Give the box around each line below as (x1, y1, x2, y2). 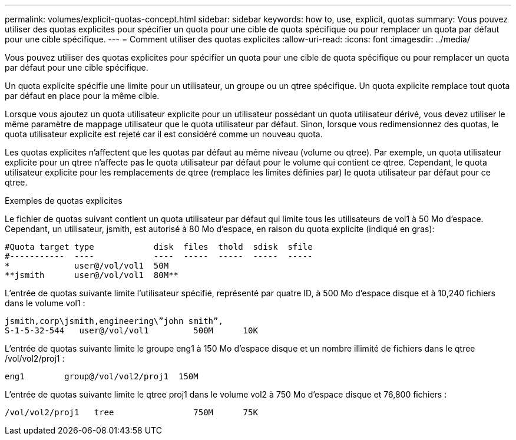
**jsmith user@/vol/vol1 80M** (5, 270, 179, 280)
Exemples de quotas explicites (5, 196, 123, 206)
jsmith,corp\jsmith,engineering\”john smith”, (5, 316, 223, 326)
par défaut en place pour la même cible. (5, 91, 160, 101)
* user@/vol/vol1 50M (5, 261, 169, 270)
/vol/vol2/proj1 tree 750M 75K (5, 408, 258, 417)
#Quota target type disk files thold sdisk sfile (5, 242, 313, 252)
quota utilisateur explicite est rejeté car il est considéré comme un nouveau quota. (5, 129, 323, 139)
